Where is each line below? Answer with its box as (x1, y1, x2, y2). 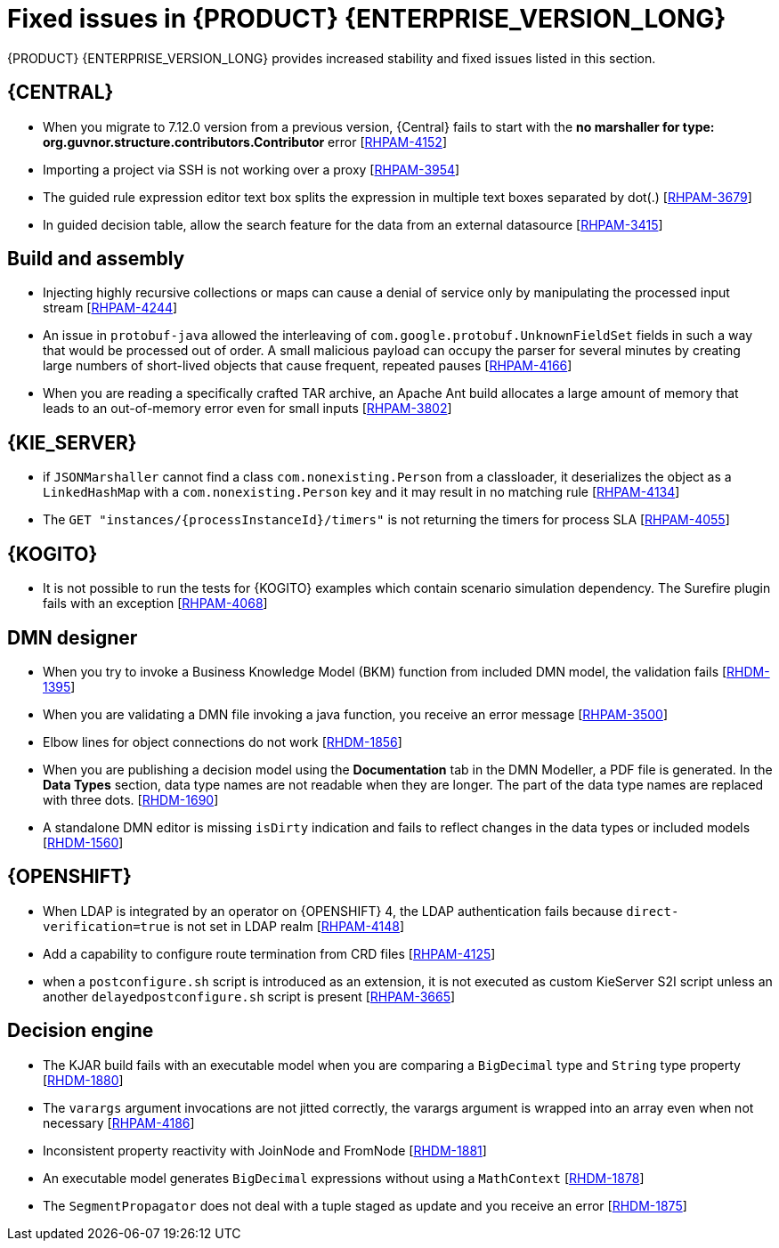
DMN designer (7, 626, 138, 649)
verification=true (43, 919, 171, 934)
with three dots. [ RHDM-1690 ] (43, 791, 219, 807)
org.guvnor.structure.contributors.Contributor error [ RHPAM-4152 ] (43, 134, 448, 150)
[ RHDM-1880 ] (43, 1072, 124, 1088)
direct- (626, 904, 679, 919)
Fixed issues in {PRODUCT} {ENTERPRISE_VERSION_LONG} (7, 4, 726, 34)
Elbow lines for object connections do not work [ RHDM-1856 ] (43, 733, 402, 750)
